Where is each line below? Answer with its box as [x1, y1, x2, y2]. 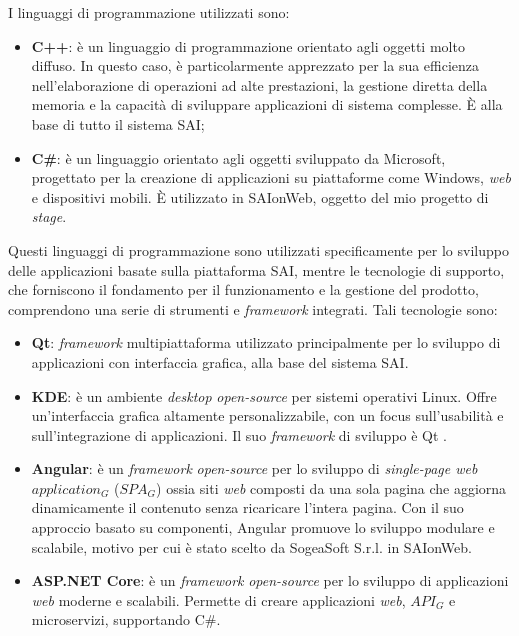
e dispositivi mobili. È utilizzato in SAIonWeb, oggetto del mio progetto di [31, 186, 489, 207]
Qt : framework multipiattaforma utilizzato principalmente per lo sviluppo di [31, 332, 501, 353]
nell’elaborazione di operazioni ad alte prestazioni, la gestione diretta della [31, 74, 488, 95]
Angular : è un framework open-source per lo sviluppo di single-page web [31, 458, 478, 479]
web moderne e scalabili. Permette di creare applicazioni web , [31, 589, 406, 610]
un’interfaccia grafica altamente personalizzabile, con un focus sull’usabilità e [31, 405, 504, 426]
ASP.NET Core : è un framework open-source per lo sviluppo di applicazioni [31, 570, 509, 591]
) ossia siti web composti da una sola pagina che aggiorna [156, 477, 507, 498]
